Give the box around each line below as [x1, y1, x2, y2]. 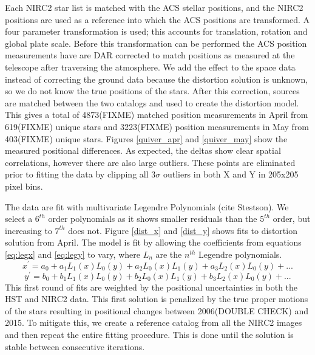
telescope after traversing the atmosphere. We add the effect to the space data [5, 60, 296, 73]
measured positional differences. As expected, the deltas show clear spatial [5, 144, 281, 157]
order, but [273, 212, 311, 225]
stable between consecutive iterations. [5, 340, 145, 353]
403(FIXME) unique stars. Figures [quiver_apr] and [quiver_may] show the [5, 132, 288, 145]
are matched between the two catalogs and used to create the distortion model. [5, 96, 299, 109]
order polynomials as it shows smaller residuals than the [48, 212, 257, 225]
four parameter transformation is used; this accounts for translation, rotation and [5, 25, 308, 38]
